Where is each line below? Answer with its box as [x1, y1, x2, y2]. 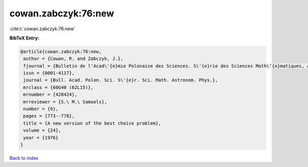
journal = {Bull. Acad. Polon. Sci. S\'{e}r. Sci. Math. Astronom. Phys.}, [23, 77, 218, 83]
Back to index [9, 155, 38, 161]
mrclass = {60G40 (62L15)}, [23, 85, 94, 90]
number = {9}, [23, 106, 59, 112]
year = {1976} [23, 135, 59, 140]
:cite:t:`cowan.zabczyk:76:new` [9, 26, 75, 32]
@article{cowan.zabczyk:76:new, [20, 49, 102, 54]
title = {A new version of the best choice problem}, [23, 120, 161, 126]
